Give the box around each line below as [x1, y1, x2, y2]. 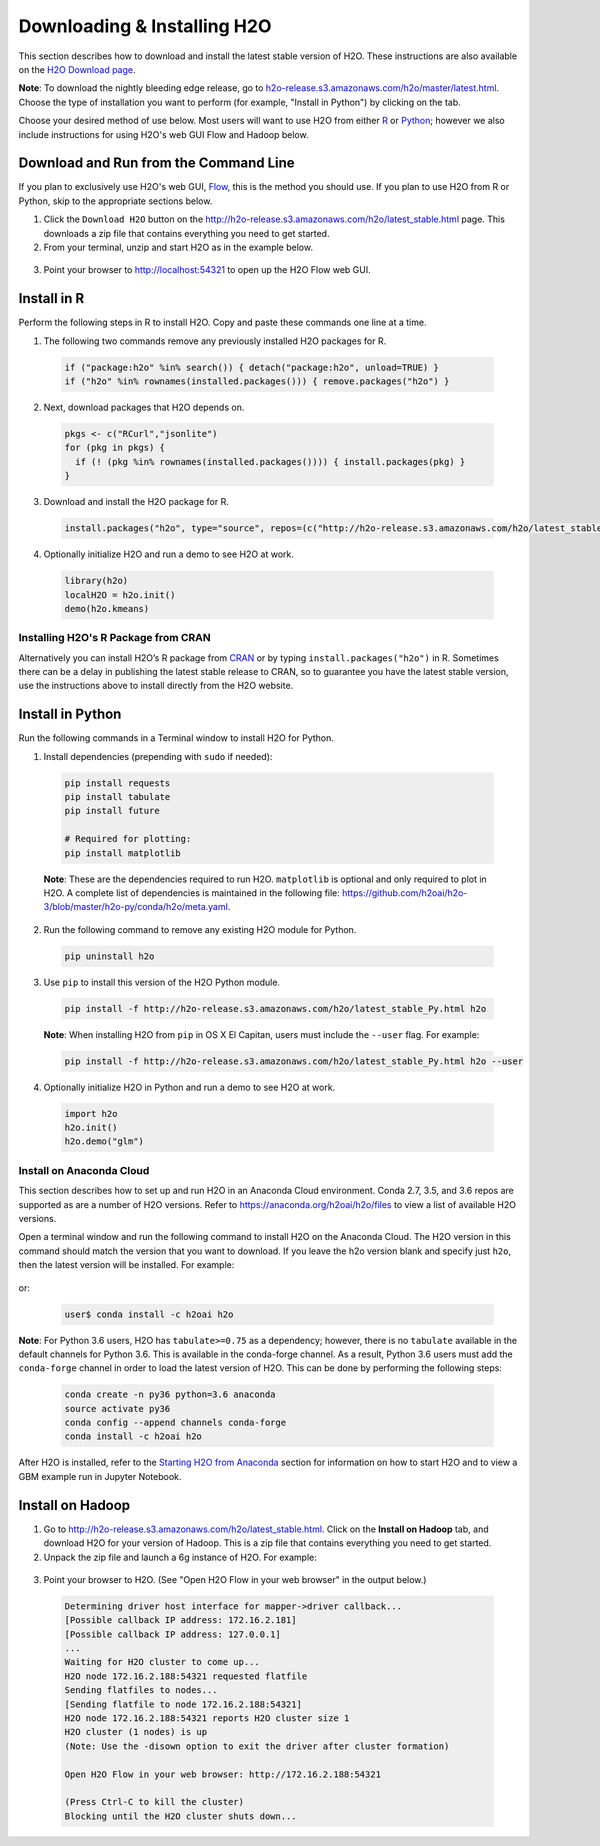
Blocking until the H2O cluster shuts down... [64, 1810, 297, 1822]
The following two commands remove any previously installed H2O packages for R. [43, 335, 387, 347]
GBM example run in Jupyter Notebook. [18, 1470, 182, 1482]
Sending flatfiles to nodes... [64, 1685, 219, 1696]
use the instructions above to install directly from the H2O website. [18, 680, 294, 692]
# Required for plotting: [64, 833, 192, 845]
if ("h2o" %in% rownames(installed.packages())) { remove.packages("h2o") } [64, 376, 450, 387]
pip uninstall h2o [64, 950, 155, 962]
